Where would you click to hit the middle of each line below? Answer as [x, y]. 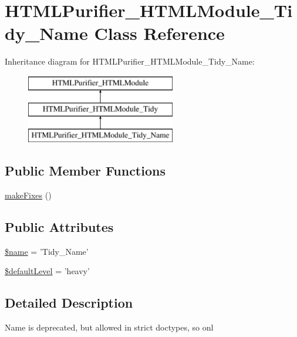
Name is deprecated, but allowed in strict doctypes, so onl [109, 327]
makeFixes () [28, 195]
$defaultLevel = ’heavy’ [47, 271]
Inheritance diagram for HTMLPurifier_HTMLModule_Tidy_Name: [130, 61]
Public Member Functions [85, 171]
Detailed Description [69, 303]
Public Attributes [59, 227]
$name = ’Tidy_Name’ [47, 251]
